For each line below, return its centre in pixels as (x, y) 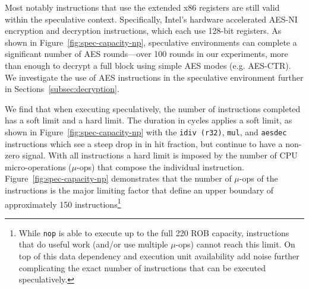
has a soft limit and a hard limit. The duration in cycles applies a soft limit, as (149, 120)
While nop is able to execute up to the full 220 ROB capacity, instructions (154, 232)
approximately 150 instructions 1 (63, 203)
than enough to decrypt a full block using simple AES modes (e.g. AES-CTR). (148, 65)
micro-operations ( (38, 166)
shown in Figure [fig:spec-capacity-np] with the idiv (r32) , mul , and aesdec (146, 131)
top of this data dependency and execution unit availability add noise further (159, 256)
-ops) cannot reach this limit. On (235, 244)
